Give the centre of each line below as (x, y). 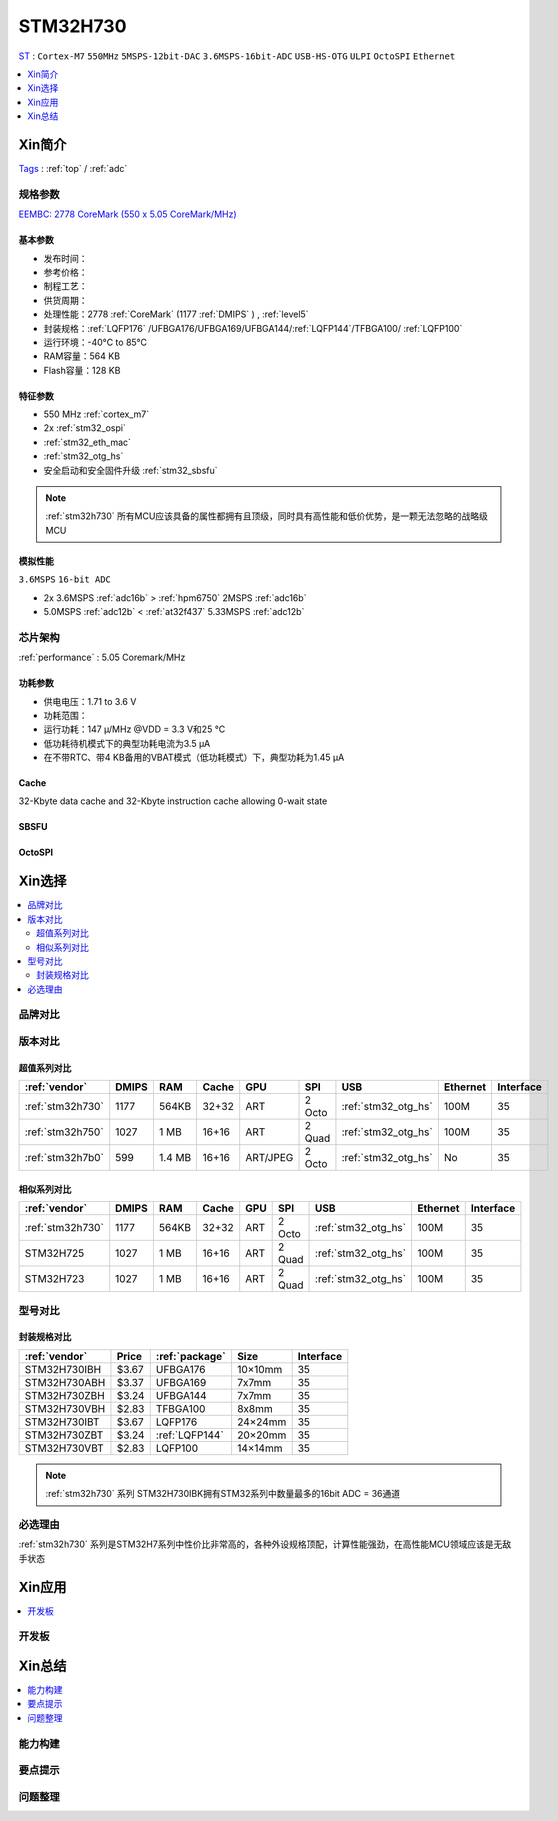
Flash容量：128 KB (82, 370)
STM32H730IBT (62, 1422)
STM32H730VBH (65, 1408)
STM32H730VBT (64, 1448)
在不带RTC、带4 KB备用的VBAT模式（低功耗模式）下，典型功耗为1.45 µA (194, 757)
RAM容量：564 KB (81, 356)
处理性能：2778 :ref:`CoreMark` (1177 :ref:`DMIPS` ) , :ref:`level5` (176, 314)
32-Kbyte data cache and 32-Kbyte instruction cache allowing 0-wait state (173, 801)
